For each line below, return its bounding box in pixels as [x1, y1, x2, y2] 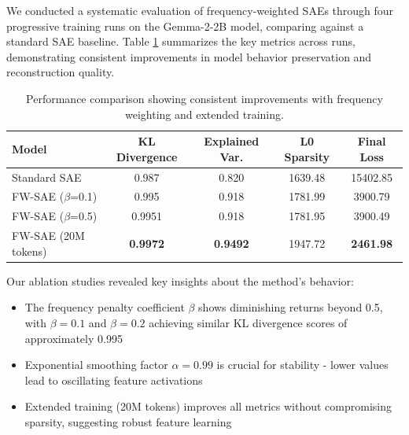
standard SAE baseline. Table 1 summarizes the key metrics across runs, [6, 33, 356, 50]
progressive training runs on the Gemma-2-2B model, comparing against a [6, 17, 364, 34]
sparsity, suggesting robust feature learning [24, 413, 232, 429]
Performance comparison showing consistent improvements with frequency [26, 90, 383, 106]
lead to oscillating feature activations [24, 371, 203, 388]
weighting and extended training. [125, 105, 284, 122]
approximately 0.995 [24, 330, 123, 346]
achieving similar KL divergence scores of [149, 315, 348, 330]
